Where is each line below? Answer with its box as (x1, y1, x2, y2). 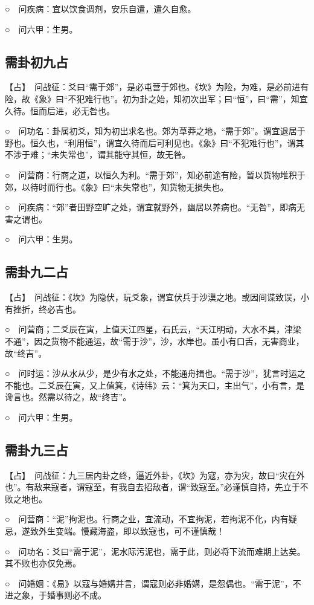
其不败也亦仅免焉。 (5, 557, 81, 569)
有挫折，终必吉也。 (5, 302, 81, 315)
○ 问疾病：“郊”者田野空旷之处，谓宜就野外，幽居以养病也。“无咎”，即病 (5, 201, 296, 213)
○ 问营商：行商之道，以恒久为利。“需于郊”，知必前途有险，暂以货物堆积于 (5, 168, 306, 181)
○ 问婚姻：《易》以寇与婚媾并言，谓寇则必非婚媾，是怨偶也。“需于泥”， (5, 577, 293, 589)
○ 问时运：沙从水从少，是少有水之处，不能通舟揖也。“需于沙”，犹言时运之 (5, 367, 306, 380)
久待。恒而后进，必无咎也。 (5, 104, 115, 117)
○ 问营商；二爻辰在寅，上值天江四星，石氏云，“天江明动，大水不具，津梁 (5, 323, 302, 335)
